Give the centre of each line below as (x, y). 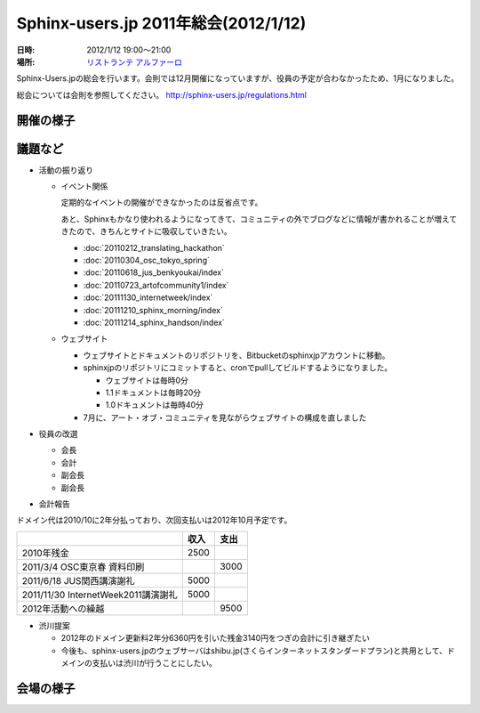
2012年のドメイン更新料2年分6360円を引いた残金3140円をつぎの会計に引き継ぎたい (216, 638)
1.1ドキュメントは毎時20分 (153, 393)
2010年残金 (46, 553)
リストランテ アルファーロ (134, 61)
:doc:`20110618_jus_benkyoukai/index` (154, 272)
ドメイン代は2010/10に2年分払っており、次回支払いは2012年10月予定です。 (154, 520)
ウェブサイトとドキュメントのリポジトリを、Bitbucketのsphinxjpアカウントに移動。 (236, 355)
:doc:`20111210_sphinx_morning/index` (153, 310)
